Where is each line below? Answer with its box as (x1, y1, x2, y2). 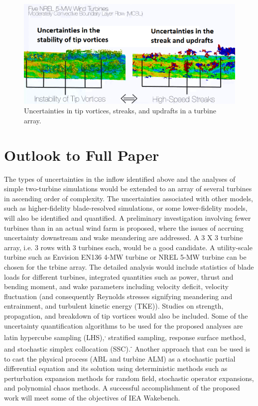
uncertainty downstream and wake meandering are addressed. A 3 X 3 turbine (4, 232, 243, 243)
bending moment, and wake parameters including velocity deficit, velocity (4, 281, 229, 292)
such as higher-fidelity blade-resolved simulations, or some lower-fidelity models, (4, 203, 248, 213)
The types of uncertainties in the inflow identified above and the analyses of (4, 173, 236, 184)
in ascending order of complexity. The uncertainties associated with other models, (4, 193, 253, 203)
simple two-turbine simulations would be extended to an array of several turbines (4, 183, 252, 194)
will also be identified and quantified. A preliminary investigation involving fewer (4, 213, 251, 223)
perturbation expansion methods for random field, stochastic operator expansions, (4, 373, 254, 383)
